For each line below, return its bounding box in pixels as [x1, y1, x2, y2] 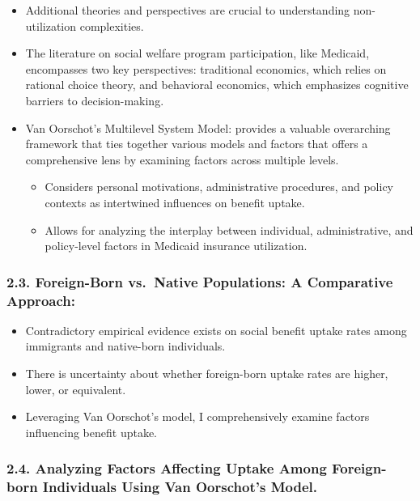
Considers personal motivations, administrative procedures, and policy [45, 178, 394, 195]
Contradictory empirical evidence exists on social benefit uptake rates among [25, 321, 407, 338]
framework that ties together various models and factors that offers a [25, 135, 368, 152]
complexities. [79, 17, 144, 34]
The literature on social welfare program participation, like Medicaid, [25, 45, 370, 62]
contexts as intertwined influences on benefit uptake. [45, 193, 305, 210]
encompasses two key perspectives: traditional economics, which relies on [25, 60, 387, 77]
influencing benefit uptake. [25, 423, 158, 440]
